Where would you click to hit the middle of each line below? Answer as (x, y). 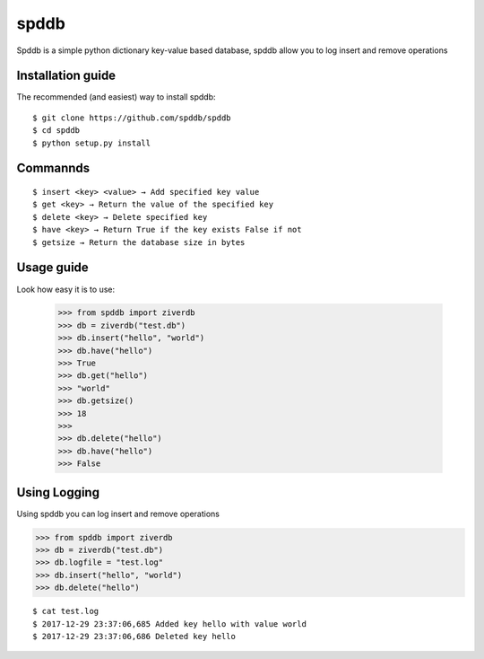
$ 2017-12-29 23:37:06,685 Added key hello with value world (169, 624)
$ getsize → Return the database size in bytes (139, 242)
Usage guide (52, 268)
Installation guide (66, 76)
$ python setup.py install (92, 143)
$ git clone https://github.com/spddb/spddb (132, 118)
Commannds (53, 168)
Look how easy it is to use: (66, 289)
